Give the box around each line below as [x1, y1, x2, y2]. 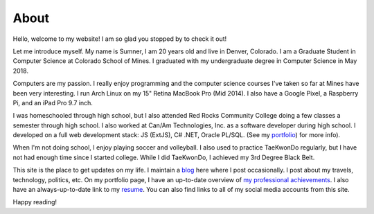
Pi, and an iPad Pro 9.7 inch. [12, 98, 93, 107]
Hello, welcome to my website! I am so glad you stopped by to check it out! [12, 35, 227, 43]
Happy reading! [12, 198, 57, 206]
